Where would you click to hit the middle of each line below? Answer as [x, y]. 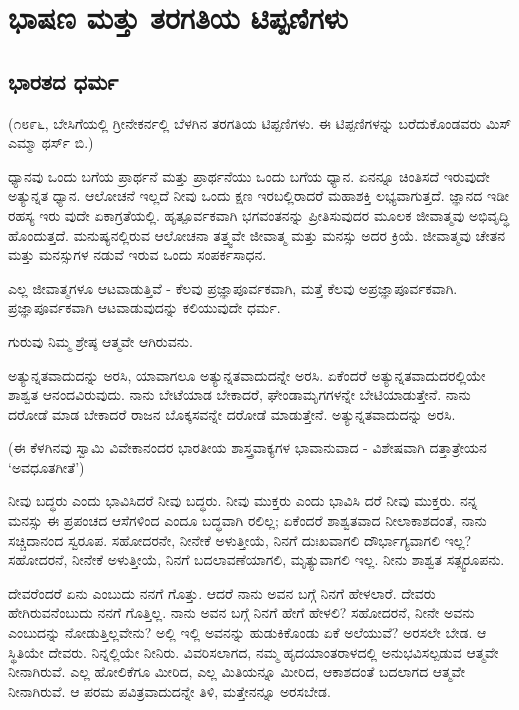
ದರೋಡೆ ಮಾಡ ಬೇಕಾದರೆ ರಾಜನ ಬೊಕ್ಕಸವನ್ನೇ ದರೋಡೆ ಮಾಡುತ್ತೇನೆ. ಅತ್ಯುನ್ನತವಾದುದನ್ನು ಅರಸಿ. [232, 413]
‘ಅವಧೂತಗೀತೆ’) [46, 466]
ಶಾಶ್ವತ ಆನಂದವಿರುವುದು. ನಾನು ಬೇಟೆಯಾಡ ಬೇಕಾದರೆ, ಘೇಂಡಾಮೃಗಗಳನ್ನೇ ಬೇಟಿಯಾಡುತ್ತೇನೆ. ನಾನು [239, 394]
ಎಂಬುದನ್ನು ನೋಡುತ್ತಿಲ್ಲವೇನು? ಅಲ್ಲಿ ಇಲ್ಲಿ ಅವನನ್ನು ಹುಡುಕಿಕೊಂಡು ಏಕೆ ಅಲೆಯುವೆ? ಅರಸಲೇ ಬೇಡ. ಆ [247, 632]
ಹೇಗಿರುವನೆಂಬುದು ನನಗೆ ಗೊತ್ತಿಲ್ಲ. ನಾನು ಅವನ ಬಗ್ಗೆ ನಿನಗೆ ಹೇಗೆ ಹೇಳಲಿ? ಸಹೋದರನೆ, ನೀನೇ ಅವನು [241, 612]
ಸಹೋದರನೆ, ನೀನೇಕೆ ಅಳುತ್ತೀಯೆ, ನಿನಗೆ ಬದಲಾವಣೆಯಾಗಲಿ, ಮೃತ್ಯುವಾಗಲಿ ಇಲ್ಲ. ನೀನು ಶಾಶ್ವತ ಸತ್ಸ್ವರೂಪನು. [256, 559]
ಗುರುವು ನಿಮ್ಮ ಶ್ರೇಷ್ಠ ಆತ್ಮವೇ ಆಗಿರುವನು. [100, 340]
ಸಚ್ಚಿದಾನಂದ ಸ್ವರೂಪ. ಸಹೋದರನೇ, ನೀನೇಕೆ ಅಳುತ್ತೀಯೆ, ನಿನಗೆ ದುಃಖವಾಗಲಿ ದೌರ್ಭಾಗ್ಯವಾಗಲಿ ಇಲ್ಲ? [240, 539]
